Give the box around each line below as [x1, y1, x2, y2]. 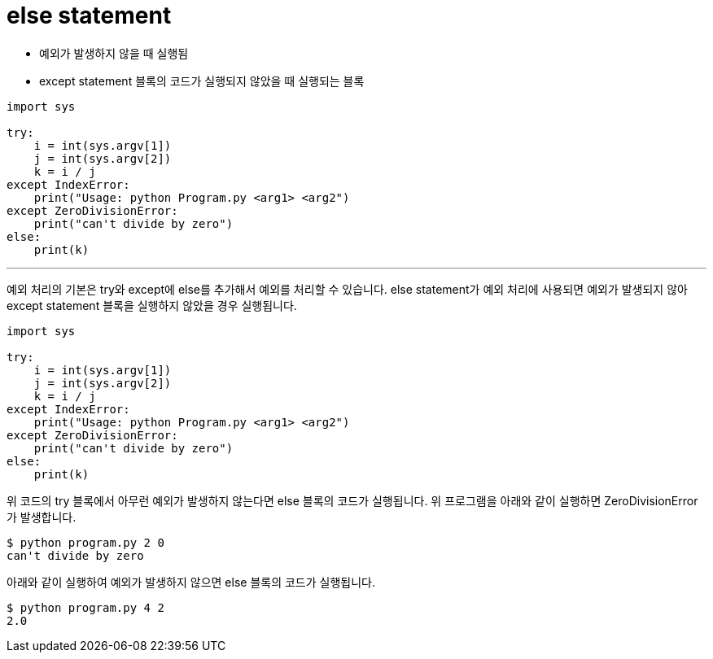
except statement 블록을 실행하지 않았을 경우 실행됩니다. [7, 298, 297, 312]
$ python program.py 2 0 [7, 535, 164, 549]
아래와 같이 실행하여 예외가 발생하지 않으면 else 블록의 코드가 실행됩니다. [7, 574, 375, 589]
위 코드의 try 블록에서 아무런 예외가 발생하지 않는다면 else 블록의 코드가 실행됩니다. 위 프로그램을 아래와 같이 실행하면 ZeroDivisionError [7, 493, 698, 508]
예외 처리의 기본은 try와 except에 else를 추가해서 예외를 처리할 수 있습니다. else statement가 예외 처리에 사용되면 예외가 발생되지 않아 [7, 281, 688, 296]
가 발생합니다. [7, 509, 77, 524]
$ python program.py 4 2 [7, 600, 164, 614]
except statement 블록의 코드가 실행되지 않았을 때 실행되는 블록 [39, 73, 365, 88]
